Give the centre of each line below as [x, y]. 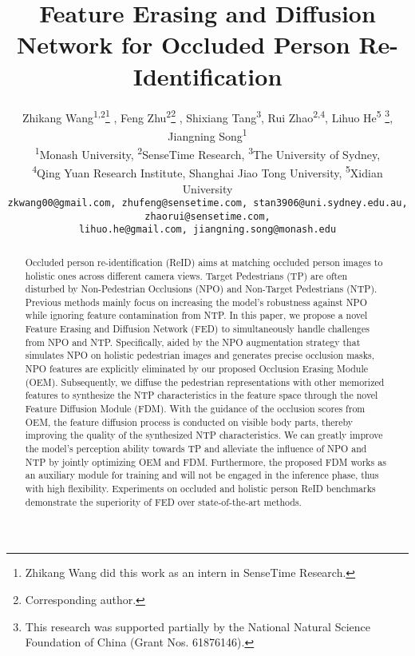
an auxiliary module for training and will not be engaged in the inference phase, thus [202, 475]
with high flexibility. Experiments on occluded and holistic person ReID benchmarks [200, 489]
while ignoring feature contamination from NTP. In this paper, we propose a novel [196, 315]
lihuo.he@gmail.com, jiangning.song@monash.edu [207, 230]
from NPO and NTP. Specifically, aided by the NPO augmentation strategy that [193, 342]
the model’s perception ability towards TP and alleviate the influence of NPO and [196, 449]
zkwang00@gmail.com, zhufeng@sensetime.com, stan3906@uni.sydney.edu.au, [207, 203]
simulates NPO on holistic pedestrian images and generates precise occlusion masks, [200, 355]
